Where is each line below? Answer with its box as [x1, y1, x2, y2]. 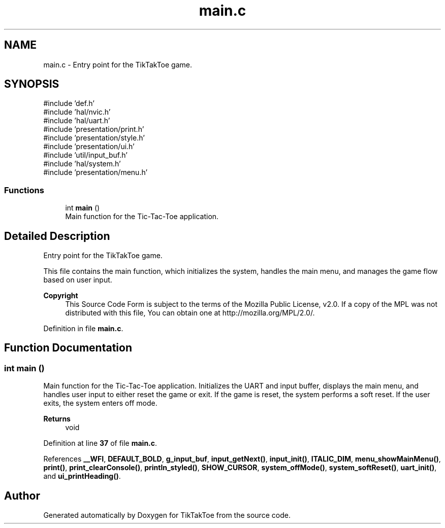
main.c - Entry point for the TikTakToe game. [43, 60, 192, 69]
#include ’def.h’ [43, 99, 94, 108]
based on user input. [43, 275, 112, 285]
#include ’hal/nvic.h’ [43, 108, 111, 117]
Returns [43, 414, 71, 424]
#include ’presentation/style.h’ [43, 133, 145, 143]
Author [4, 489, 40, 502]
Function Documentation [4, 341, 132, 355]
